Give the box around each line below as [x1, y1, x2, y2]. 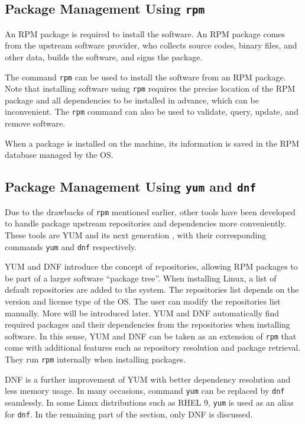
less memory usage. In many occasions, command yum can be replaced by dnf [5, 384, 285, 397]
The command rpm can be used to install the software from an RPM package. [5, 70, 286, 83]
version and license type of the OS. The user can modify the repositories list [5, 294, 281, 307]
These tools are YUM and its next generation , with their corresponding [5, 228, 267, 241]
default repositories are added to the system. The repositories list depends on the [5, 283, 299, 296]
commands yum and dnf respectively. [5, 240, 137, 253]
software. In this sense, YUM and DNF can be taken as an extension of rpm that [5, 329, 297, 342]
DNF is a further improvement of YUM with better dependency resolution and [5, 373, 291, 385]
